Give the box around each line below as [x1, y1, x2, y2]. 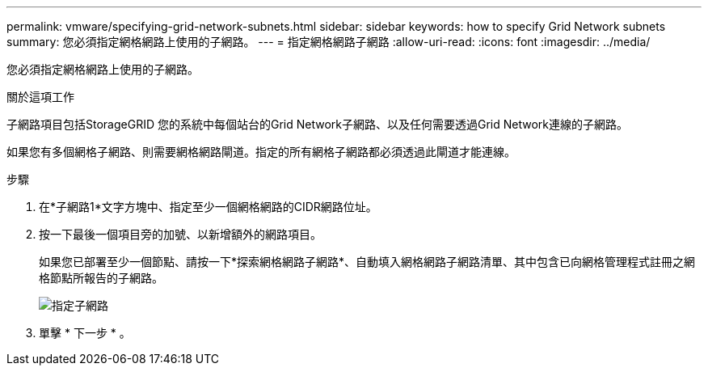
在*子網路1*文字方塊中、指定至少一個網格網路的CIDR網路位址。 [39, 200, 377, 213]
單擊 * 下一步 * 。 [39, 326, 131, 340]
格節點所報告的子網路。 [39, 271, 163, 285]
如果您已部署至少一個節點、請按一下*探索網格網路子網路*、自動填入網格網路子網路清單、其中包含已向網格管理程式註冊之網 [39, 255, 696, 268]
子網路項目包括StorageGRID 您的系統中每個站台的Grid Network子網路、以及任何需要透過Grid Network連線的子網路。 [6, 117, 628, 131]
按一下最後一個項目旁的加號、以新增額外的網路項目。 [39, 227, 322, 241]
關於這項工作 [6, 90, 74, 104]
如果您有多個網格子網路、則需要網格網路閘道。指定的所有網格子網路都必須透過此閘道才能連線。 [6, 145, 516, 159]
